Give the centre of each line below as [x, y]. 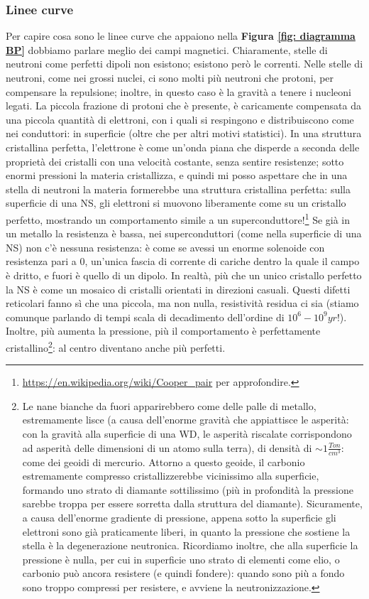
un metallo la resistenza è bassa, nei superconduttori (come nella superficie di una [184, 233]
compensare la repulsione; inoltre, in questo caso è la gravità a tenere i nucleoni [178, 91]
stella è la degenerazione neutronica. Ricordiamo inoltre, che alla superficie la [190, 545]
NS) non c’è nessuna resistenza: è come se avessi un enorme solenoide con [165, 247]
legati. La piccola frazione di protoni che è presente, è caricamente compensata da [183, 106]
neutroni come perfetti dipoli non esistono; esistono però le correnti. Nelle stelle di [184, 64]
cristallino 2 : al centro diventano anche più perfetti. [116, 346]
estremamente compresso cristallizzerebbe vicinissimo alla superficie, [171, 476]
